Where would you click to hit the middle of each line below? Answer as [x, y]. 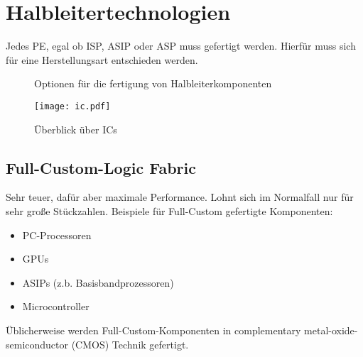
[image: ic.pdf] [72, 106]
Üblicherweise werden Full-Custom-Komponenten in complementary [153, 330]
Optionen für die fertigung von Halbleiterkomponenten [153, 83]
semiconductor [37, 344]
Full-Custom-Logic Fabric [101, 167]
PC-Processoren [57, 235]
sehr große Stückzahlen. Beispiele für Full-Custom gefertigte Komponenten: [169, 210]
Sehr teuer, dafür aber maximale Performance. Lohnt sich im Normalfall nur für [180, 197]
